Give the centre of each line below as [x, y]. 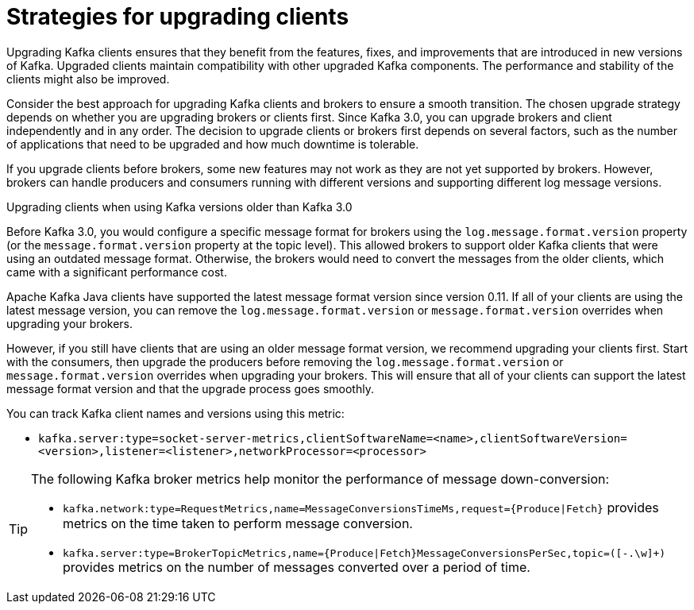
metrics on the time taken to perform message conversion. [238, 523]
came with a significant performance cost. [117, 272]
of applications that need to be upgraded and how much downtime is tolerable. [213, 144]
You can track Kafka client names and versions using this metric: [175, 413]
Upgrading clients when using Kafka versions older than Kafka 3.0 [179, 207]
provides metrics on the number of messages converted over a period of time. [297, 567]
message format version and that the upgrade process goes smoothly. [190, 388]
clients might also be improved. [88, 79]
